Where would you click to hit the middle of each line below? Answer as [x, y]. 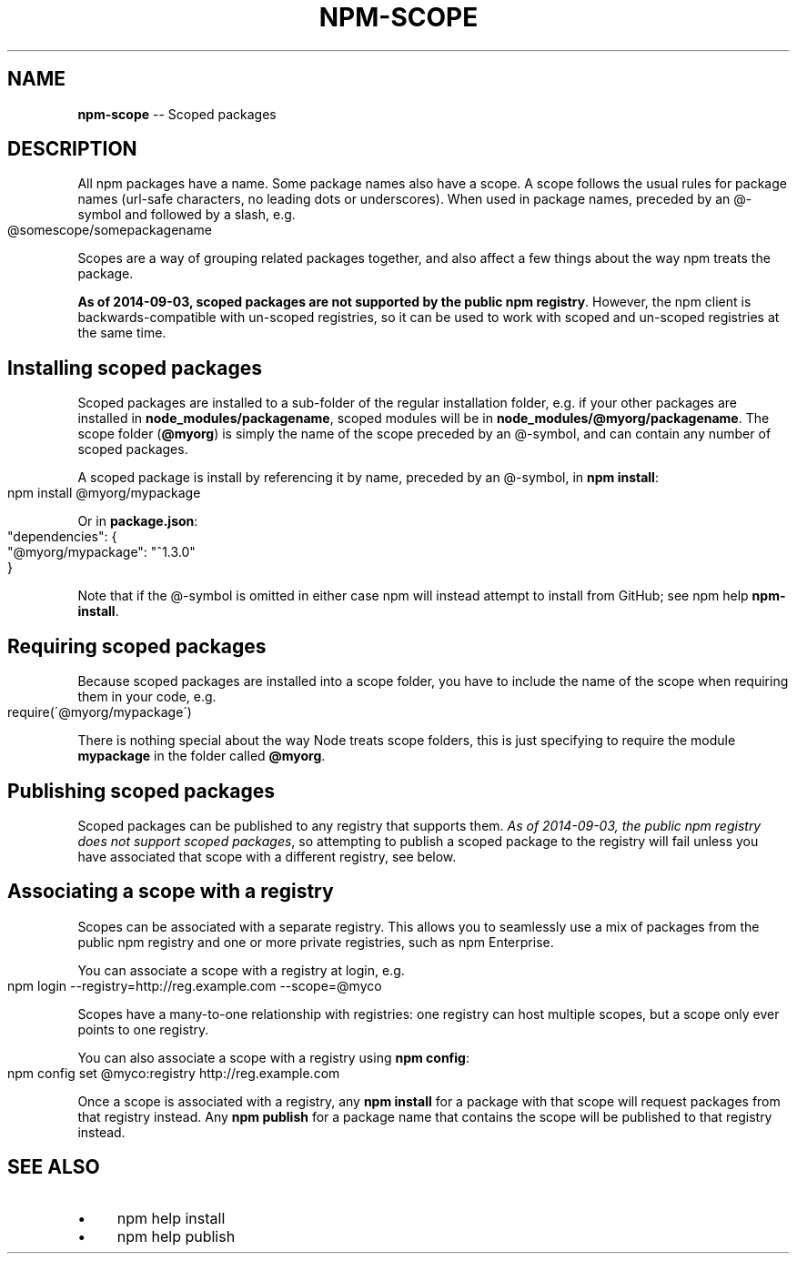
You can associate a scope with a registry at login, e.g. [241, 970]
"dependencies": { [62, 537]
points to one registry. [143, 1029]
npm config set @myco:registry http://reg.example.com [174, 1073]
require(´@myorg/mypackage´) [100, 712]
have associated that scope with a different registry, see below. [267, 856]
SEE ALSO [54, 1167]
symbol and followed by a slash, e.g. [187, 215]
